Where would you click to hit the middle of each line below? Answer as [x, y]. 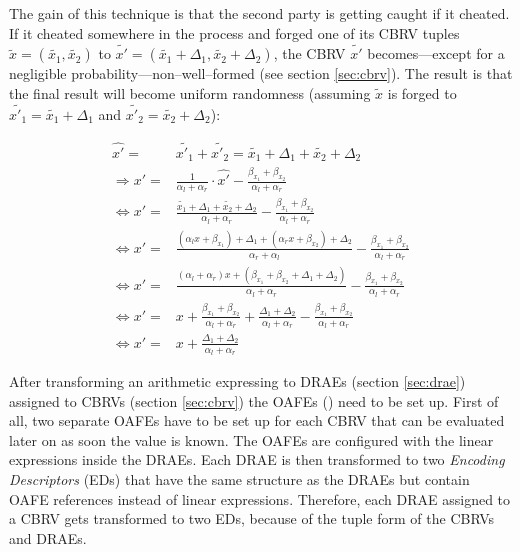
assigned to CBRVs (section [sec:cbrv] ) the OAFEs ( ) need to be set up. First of [254, 400]
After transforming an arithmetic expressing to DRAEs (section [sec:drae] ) [237, 381]
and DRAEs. [48, 537]
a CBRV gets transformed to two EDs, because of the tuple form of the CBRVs [252, 518]
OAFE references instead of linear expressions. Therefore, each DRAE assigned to [260, 498]
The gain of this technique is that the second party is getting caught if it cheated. [259, 13]
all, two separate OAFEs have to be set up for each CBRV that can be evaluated [257, 420]
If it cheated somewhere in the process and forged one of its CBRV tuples [234, 32]
